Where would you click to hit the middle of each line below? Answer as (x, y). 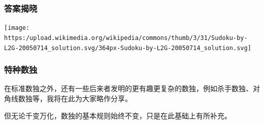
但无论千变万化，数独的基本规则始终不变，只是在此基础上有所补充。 (118, 115)
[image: (17, 28)
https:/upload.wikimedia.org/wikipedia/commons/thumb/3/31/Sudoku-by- (126, 38)
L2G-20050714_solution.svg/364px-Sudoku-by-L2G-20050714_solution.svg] (128, 48)
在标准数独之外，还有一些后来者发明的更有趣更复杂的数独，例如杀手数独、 (128, 88)
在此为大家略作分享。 (96, 98)
